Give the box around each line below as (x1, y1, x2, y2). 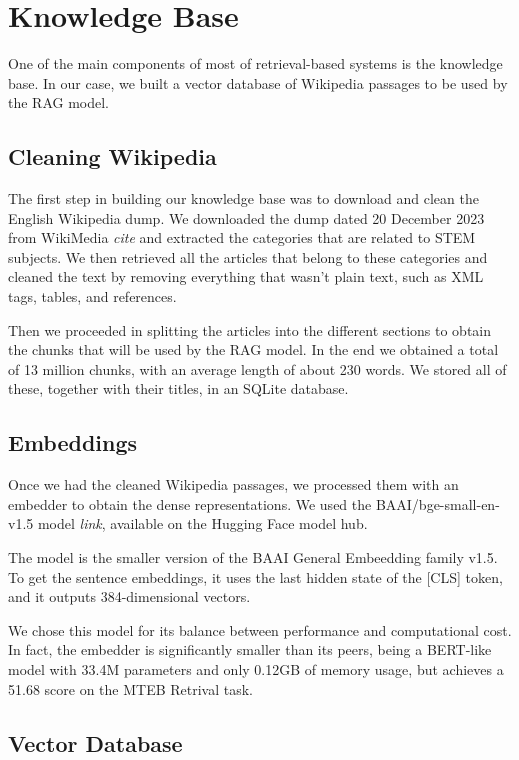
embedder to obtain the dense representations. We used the (8, 493, 372, 514)
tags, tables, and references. (8, 286, 177, 307)
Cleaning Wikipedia (8, 141, 217, 172)
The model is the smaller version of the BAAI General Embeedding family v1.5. (8, 547, 498, 568)
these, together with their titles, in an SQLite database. (8, 378, 349, 399)
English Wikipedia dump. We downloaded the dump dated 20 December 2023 (8, 207, 485, 228)
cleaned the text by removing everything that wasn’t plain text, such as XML (8, 266, 484, 287)
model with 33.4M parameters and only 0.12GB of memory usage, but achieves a (8, 659, 504, 679)
